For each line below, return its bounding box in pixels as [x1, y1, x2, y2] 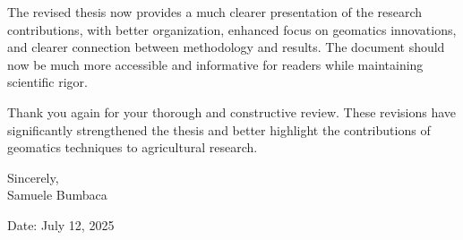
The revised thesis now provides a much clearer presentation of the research [7, 3, 423, 21]
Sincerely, [7, 167, 59, 186]
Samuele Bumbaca [7, 185, 107, 204]
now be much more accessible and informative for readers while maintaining [7, 55, 424, 73]
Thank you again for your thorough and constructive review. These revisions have [7, 102, 457, 121]
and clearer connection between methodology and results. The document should [7, 38, 445, 56]
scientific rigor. [7, 73, 88, 91]
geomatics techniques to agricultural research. [7, 138, 258, 157]
